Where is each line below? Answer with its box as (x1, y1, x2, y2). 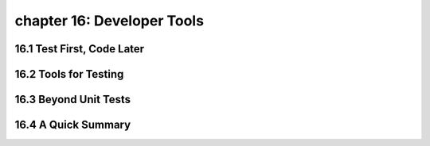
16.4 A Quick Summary (14, 118, 131, 132)
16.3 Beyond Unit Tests (14, 93, 131, 106)
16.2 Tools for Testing (14, 67, 124, 81)
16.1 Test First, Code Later (14, 42, 145, 56)
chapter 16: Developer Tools (14, 12, 205, 29)
